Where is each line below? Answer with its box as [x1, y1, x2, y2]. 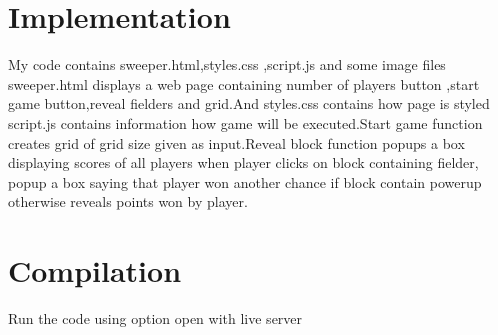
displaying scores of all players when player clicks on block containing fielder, [8, 152, 479, 173]
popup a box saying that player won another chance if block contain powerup [8, 171, 482, 192]
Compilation [8, 250, 182, 291]
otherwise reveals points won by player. [8, 191, 248, 212]
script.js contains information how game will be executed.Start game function [8, 112, 483, 133]
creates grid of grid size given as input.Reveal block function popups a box [8, 132, 465, 153]
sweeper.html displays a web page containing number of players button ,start [8, 73, 480, 94]
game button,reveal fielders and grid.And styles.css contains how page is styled [8, 93, 490, 114]
